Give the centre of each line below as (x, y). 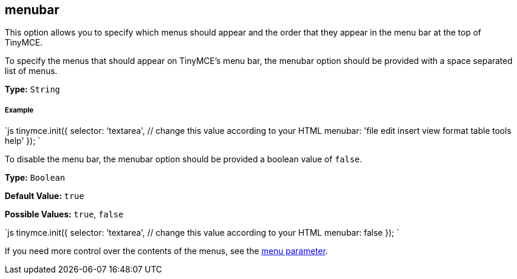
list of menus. (31, 71)
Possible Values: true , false (64, 214)
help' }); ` (23, 141)
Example (19, 110)
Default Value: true (44, 196)
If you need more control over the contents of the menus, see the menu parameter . (166, 251)
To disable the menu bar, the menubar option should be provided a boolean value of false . (183, 159)
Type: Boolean (35, 178)
